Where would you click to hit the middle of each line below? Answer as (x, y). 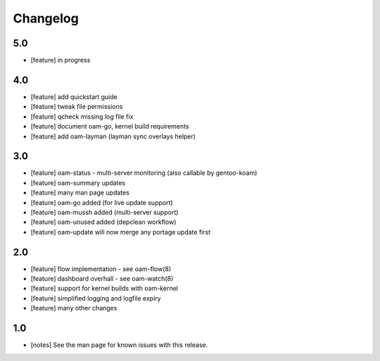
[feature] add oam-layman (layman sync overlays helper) (113, 136)
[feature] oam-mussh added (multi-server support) (104, 212)
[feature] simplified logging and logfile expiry (96, 298)
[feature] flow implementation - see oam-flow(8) (101, 269)
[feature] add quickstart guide (74, 97)
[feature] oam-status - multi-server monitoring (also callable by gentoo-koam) (144, 173)
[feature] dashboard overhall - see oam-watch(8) (102, 279)
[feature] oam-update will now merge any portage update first (121, 232)
